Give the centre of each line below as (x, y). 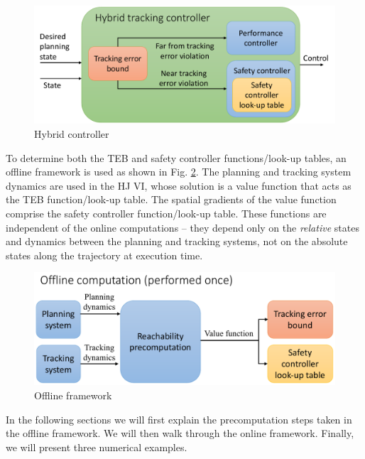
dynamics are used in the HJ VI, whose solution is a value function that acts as (179, 185)
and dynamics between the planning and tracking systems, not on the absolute (177, 241)
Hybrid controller (72, 134)
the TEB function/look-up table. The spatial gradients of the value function (171, 199)
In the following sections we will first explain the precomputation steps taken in (179, 419)
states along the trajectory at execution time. (104, 255)
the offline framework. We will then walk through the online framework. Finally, (180, 433)
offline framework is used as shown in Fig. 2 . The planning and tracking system (179, 172)
